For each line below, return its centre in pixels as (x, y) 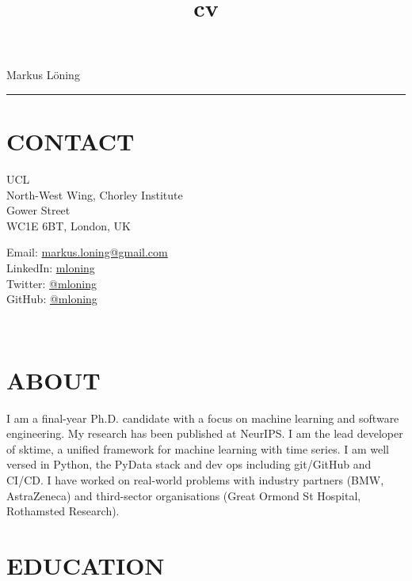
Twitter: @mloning (52, 283)
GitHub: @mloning (52, 299)
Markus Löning (43, 75)
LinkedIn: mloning (51, 268)
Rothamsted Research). (63, 511)
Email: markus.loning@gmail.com (87, 252)
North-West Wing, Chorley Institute (95, 194)
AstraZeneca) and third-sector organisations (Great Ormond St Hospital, (184, 495)
